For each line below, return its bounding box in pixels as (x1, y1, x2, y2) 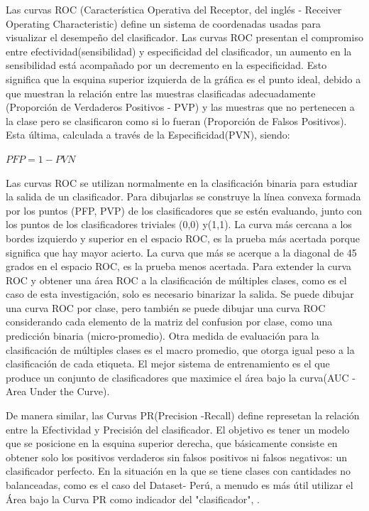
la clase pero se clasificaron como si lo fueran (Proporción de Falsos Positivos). (6, 113, 347, 128)
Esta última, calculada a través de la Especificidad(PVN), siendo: (6, 127, 290, 142)
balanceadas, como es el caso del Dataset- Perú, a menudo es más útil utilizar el (6, 478, 353, 492)
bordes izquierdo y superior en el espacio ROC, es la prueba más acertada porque (6, 230, 360, 245)
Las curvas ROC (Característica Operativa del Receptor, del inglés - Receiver (6, 2, 342, 16)
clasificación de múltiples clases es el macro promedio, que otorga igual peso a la (6, 342, 355, 357)
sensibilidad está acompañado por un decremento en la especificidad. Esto (6, 58, 327, 72)
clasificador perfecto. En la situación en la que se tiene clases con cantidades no (6, 463, 351, 478)
